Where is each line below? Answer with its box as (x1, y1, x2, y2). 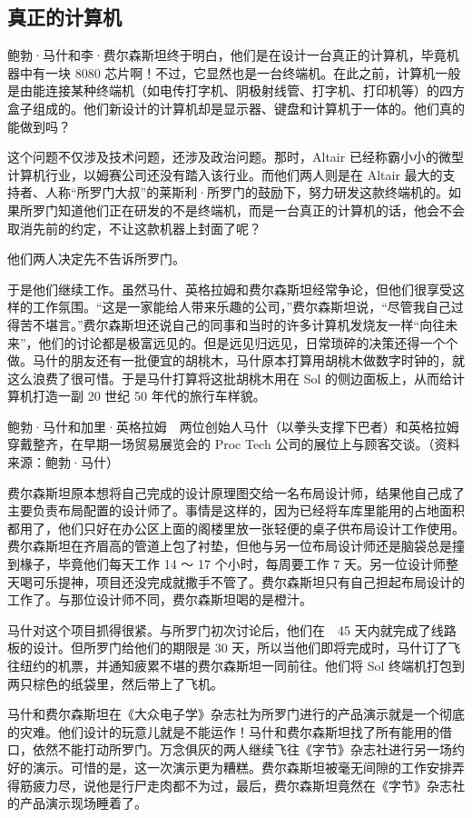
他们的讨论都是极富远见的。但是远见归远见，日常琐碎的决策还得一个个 (38, 333, 458, 352)
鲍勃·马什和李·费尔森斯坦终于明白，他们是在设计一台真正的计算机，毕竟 (7, 45, 447, 65)
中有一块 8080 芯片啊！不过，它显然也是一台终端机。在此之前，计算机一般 (19, 63, 461, 82)
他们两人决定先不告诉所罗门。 (7, 249, 185, 268)
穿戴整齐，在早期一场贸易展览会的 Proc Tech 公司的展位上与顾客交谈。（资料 (7, 434, 460, 454)
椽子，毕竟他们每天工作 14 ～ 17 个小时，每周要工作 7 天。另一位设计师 (19, 554, 446, 574)
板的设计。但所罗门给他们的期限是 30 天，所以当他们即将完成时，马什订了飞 (7, 638, 461, 657)
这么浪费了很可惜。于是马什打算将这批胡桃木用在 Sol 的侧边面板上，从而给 (7, 368, 452, 387)
